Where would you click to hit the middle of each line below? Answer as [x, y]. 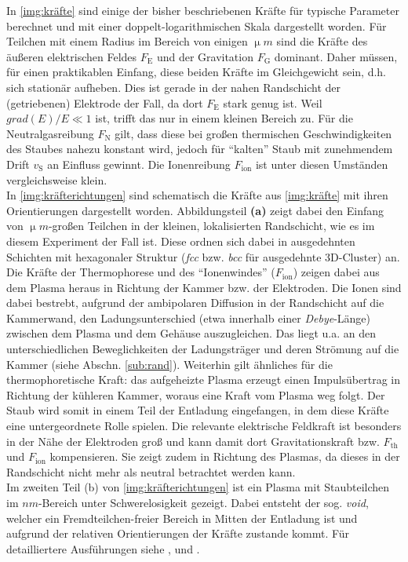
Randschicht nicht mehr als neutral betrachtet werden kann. [151, 471]
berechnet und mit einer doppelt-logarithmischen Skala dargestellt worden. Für [197, 26]
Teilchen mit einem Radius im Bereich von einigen [127, 41]
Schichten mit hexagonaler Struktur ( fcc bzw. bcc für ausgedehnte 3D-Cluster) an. [203, 256]
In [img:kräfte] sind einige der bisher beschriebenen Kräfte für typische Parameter [203, 10]
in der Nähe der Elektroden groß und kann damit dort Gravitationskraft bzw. [193, 441]
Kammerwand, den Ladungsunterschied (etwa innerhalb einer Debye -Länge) [189, 317]
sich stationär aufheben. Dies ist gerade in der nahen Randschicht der [173, 87]
